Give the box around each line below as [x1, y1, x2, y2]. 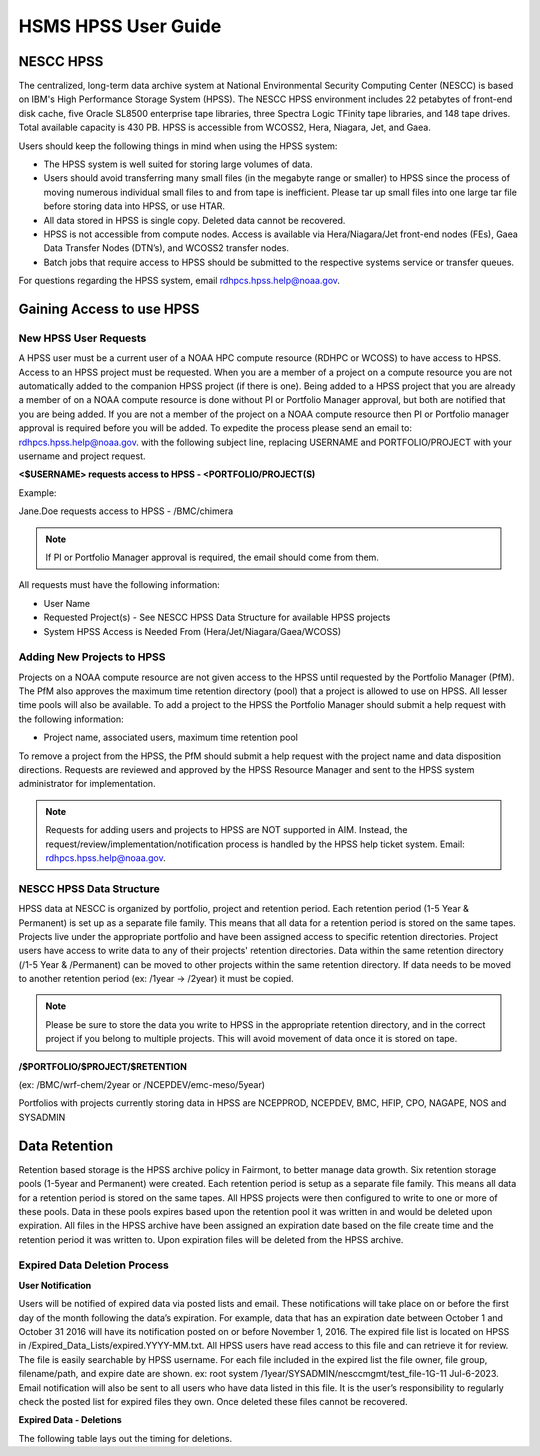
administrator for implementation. [18, 778, 156, 790]
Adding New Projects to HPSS [18, 650, 166, 664]
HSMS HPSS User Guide [18, 15, 222, 37]
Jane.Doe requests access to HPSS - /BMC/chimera [18, 505, 234, 517]
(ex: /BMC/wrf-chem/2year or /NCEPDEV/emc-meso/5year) [18, 1079, 265, 1091]
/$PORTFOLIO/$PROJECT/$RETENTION [18, 1060, 187, 1072]
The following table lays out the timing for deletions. [18, 1432, 233, 1444]
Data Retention [18, 1137, 114, 1154]
